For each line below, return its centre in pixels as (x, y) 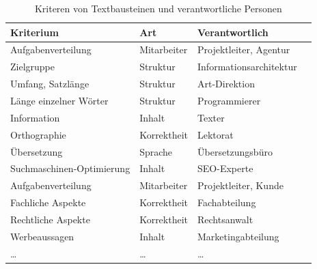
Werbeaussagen (42, 236)
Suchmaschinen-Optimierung (70, 168)
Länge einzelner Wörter (59, 100)
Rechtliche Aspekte (50, 219)
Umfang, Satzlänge (50, 84)
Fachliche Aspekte (48, 202)
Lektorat (216, 134)
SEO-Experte (225, 168)
